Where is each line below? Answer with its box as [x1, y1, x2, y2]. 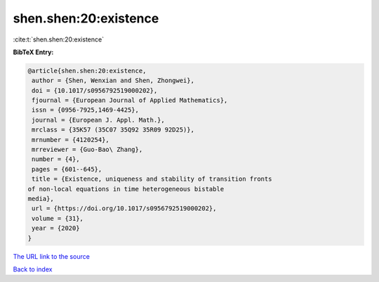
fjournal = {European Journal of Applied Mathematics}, [32, 96, 228, 105]
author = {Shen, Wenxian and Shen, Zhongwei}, [32, 77, 194, 84]
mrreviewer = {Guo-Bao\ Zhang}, [32, 146, 143, 154]
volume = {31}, [32, 214, 84, 222]
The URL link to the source [13, 252, 91, 260]
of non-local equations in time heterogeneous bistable [27, 185, 225, 193]
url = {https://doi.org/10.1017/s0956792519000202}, [32, 205, 217, 212]
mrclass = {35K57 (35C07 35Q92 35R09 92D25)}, [32, 126, 194, 134]
